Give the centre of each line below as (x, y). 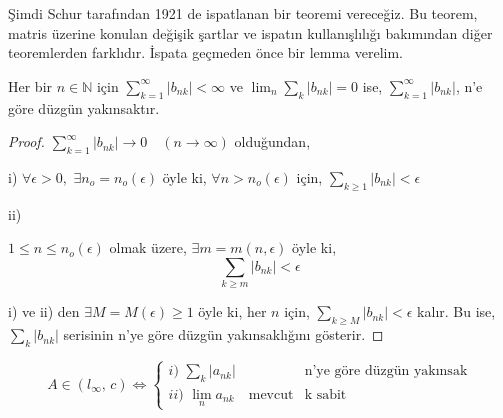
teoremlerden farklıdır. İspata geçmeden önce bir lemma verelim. (206, 52)
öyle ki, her (232, 311)
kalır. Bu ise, (456, 311)
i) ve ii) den (44, 311)
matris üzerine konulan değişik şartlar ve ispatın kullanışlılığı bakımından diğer (250, 32)
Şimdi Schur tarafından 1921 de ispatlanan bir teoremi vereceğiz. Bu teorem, (243, 13)
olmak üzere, (148, 247)
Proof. (26, 141)
